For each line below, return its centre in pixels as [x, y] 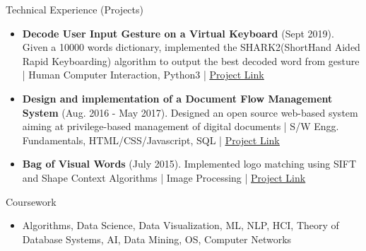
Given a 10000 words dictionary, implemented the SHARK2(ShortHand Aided [191, 47]
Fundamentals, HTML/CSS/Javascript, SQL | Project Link [151, 140]
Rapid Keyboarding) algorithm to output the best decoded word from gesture [191, 60]
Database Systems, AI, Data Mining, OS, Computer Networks [157, 239]
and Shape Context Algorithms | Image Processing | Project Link [164, 177]
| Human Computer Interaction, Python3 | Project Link [143, 75]
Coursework [31, 201]
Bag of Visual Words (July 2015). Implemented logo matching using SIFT [189, 164]
